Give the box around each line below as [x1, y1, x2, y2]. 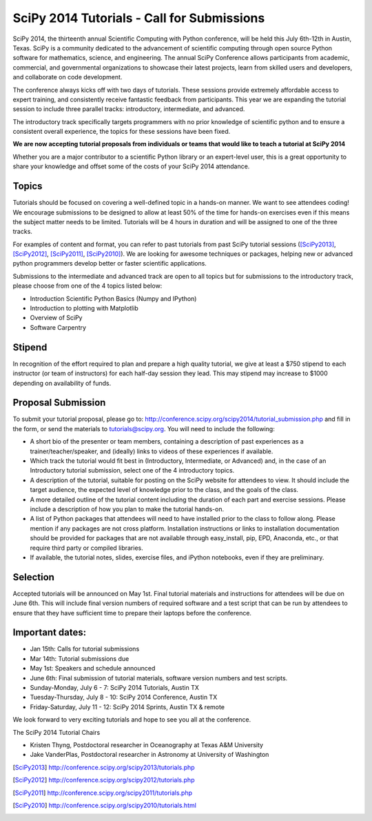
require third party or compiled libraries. [30, 544, 144, 552]
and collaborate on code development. [12, 73, 123, 81]
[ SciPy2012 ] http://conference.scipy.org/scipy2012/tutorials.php [12, 776, 195, 784]
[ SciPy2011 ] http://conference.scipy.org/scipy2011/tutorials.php [12, 789, 193, 797]
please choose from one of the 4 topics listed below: [12, 281, 163, 290]
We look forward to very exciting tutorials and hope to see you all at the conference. [12, 715, 251, 724]
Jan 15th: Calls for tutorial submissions [30, 645, 140, 653]
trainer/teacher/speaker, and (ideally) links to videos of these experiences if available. [30, 447, 273, 455]
